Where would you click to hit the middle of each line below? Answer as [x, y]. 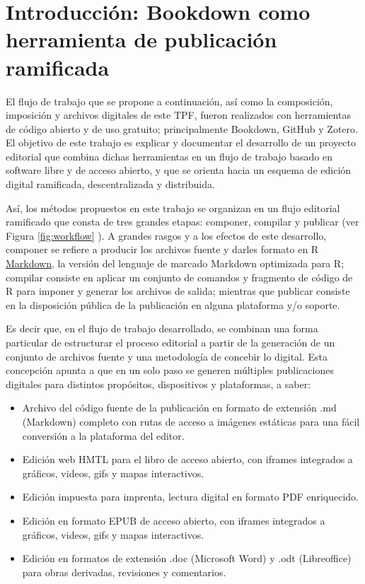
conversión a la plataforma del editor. [103, 435]
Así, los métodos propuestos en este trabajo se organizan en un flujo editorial [173, 208]
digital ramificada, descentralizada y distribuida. [110, 184]
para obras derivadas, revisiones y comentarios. [124, 572]
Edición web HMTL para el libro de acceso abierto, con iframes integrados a [187, 459]
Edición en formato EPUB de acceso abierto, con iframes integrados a [174, 520]
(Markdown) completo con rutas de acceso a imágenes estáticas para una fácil [191, 421]
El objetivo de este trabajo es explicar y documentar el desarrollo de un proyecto [181, 142]
